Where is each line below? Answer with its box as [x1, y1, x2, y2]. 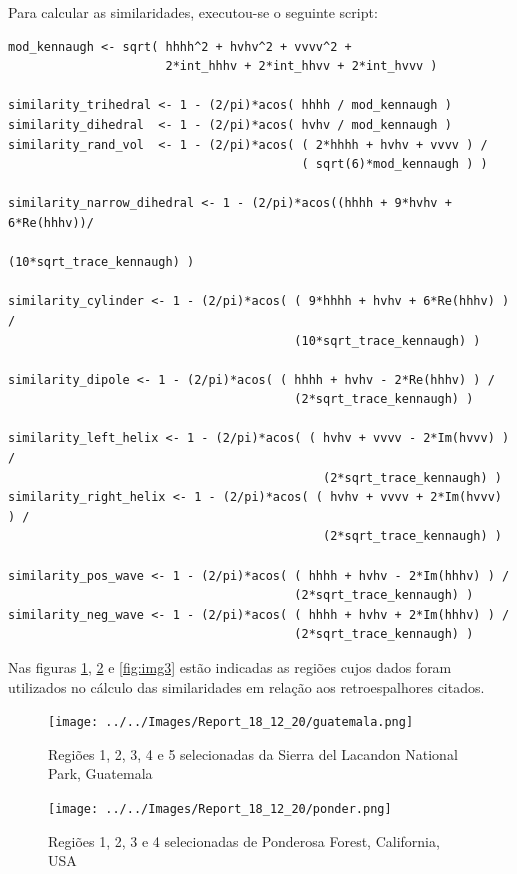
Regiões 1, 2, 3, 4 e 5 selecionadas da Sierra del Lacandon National [48, 743, 458, 764]
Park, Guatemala [48, 763, 153, 784]
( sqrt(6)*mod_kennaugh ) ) [301, 157, 488, 172]
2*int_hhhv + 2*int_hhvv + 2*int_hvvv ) [165, 59, 438, 74]
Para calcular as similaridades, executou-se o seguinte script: [8, 2, 378, 22]
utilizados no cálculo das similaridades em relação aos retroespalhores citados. [8, 676, 485, 697]
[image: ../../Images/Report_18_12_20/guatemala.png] [48, 715, 414, 730]
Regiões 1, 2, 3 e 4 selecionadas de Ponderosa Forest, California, [48, 830, 440, 851]
